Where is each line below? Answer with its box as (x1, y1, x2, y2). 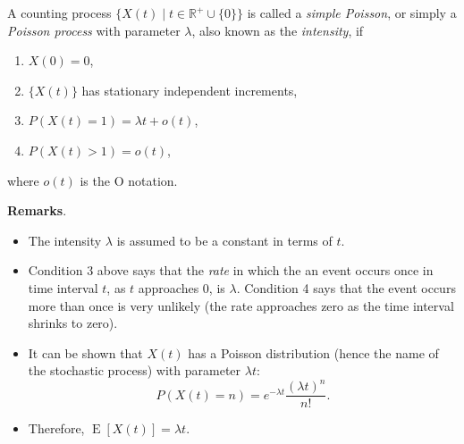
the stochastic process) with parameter (28, 361, 241, 380)
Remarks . (7, 201, 67, 220)
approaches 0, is (138, 278, 225, 297)
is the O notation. (80, 171, 178, 189)
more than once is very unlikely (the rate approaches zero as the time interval (28, 296, 454, 314)
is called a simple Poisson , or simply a (247, 4, 457, 21)
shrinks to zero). (28, 314, 118, 332)
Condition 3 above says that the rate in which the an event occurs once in (28, 261, 434, 280)
